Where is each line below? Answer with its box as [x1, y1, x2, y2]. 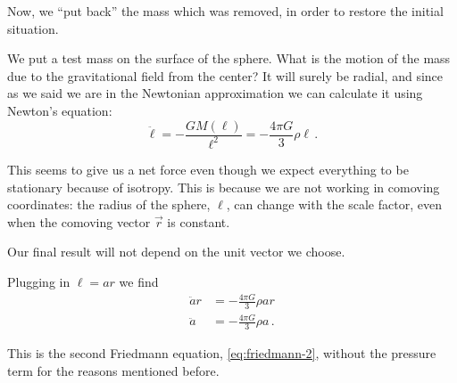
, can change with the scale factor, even [226, 195, 442, 214]
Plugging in [7, 272, 71, 290]
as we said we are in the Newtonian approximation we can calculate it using [7, 84, 423, 102]
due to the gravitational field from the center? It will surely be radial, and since [7, 66, 444, 85]
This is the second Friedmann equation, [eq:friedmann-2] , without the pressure [7, 344, 436, 363]
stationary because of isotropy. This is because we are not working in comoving [7, 177, 440, 196]
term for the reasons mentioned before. [7, 361, 220, 379]
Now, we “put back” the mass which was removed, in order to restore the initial [7, 2, 444, 20]
